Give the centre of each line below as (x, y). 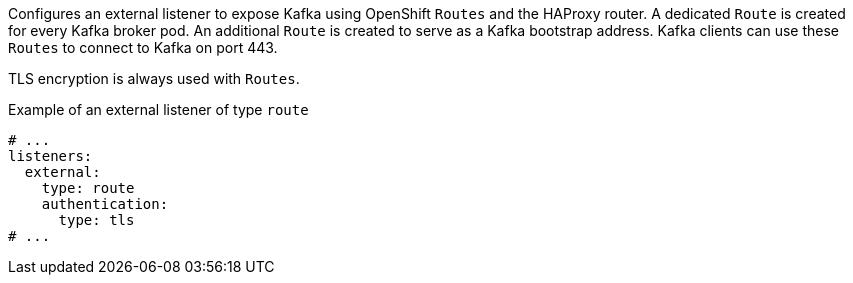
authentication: (105, 204)
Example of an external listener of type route (158, 109)
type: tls (96, 220)
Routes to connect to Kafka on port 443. (143, 47)
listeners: (50, 156)
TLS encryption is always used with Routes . (154, 78)
